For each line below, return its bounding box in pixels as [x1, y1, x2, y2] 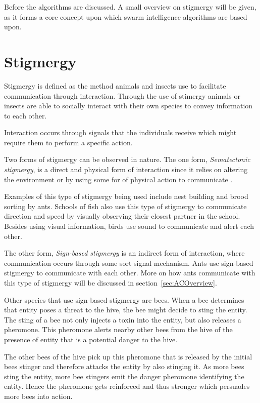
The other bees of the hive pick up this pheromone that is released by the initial [4, 351, 252, 361]
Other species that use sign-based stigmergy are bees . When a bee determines [4, 294, 244, 305]
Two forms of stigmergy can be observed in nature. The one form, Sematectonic [4, 154, 250, 165]
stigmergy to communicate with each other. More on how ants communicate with [4, 267, 255, 278]
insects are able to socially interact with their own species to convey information [4, 100, 253, 111]
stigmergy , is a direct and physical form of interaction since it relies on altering [4, 164, 248, 175]
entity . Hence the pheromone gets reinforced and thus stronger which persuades [4, 381, 250, 391]
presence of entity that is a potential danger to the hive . [4, 334, 178, 344]
